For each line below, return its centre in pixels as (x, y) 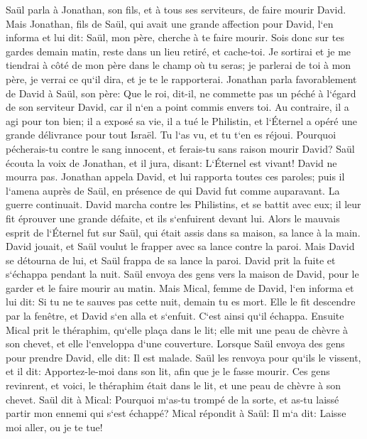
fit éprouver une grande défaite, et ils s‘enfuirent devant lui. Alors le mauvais (173, 218)
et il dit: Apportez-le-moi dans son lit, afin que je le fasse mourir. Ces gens (168, 371)
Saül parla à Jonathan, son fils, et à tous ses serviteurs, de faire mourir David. (176, 9)
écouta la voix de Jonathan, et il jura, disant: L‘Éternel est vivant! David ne (171, 162)
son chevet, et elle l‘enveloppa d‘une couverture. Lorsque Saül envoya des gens (175, 343)
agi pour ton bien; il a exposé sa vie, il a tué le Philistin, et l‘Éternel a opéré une (182, 120)
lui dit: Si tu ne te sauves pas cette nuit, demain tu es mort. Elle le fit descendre (181, 302)
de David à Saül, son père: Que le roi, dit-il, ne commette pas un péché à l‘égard (181, 93)
